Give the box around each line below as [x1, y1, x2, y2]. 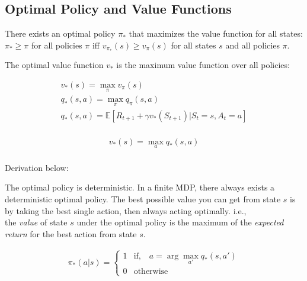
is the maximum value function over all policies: [116, 59, 290, 71]
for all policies [31, 38, 82, 51]
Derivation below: [5, 161, 69, 173]
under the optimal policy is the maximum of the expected [76, 216, 284, 228]
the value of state [5, 216, 68, 228]
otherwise [133, 267, 168, 276]
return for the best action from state [5, 227, 137, 240]
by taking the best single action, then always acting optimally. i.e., [5, 204, 247, 217]
